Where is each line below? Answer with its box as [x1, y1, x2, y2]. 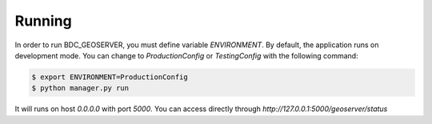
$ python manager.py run [31, 84, 130, 93]
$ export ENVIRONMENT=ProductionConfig [31, 72, 188, 82]
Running [14, 12, 72, 30]
